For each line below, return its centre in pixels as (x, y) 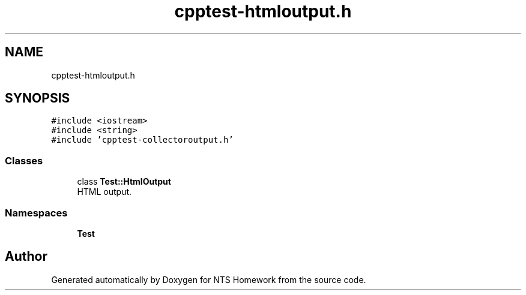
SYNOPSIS (38, 98)
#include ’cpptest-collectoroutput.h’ (142, 140)
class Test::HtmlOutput (124, 182)
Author (26, 257)
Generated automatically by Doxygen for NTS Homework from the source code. (209, 279)
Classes (24, 160)
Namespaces (36, 213)
